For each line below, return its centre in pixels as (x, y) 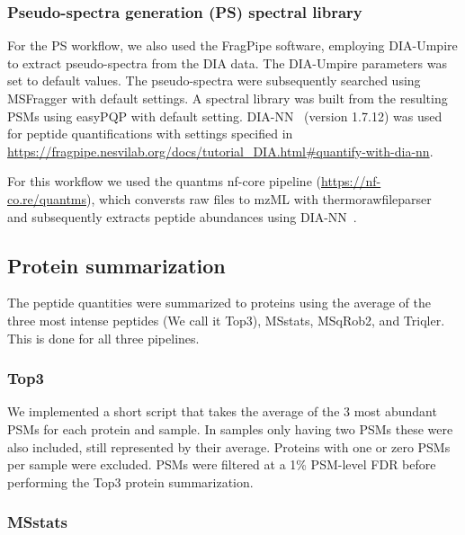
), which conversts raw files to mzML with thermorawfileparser (259, 198)
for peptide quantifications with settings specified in (150, 134)
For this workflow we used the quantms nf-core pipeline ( (164, 181)
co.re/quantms (47, 198)
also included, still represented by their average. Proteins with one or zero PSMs (229, 446)
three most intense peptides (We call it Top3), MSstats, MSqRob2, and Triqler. (226, 320)
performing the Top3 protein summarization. (130, 481)
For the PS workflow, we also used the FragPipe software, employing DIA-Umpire (232, 45)
